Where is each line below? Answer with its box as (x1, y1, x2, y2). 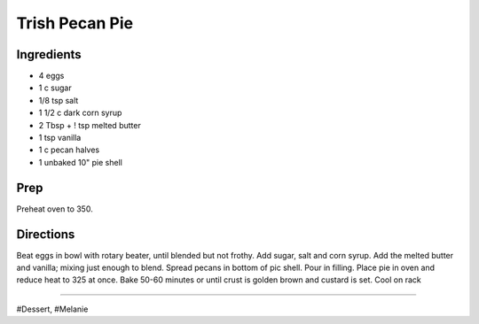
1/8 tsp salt (38, 95, 79, 105)
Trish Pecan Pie (16, 13, 134, 33)
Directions (16, 227, 75, 242)
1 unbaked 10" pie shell (38, 157, 123, 167)
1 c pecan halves (38, 144, 100, 155)
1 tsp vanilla (38, 133, 82, 143)
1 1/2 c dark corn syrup (38, 107, 122, 119)
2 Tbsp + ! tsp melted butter (38, 120, 141, 130)
